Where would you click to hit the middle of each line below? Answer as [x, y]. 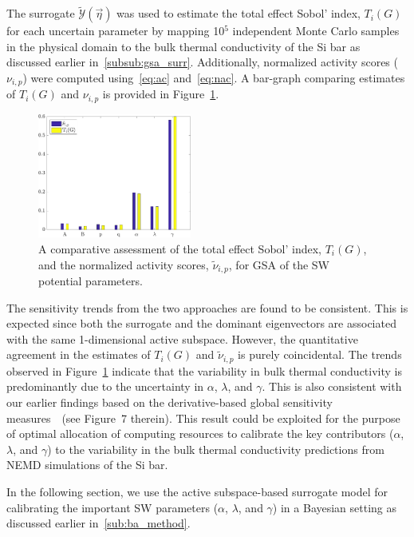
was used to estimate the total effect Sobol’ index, [239, 13]
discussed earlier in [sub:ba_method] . [99, 523]
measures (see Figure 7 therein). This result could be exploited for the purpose [203, 418]
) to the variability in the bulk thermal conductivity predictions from [216, 449]
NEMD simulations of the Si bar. [87, 465]
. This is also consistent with [332, 386]
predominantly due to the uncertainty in [105, 386]
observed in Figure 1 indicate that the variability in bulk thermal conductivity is [205, 370]
